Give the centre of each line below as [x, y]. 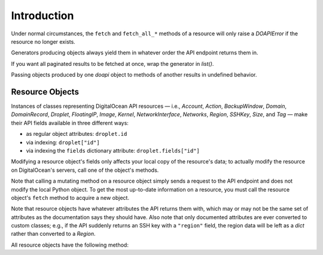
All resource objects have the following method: [70, 245]
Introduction [42, 16]
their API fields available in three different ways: [70, 123]
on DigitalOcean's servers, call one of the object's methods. [85, 170]
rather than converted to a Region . [53, 234]
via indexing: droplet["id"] [63, 142]
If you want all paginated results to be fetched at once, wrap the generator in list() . [112, 63]
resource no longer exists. [43, 41]
